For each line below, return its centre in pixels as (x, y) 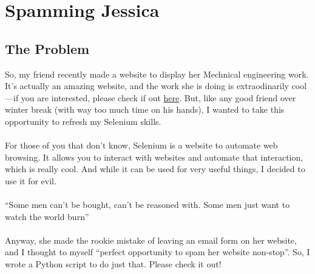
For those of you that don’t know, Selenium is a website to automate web (141, 145)
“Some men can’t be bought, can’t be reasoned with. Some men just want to (147, 205)
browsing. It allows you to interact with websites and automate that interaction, (154, 157)
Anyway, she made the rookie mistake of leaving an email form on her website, (151, 240)
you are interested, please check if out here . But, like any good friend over (158, 97)
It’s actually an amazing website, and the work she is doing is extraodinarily (147, 86)
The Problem (47, 48)
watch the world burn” (47, 216)
